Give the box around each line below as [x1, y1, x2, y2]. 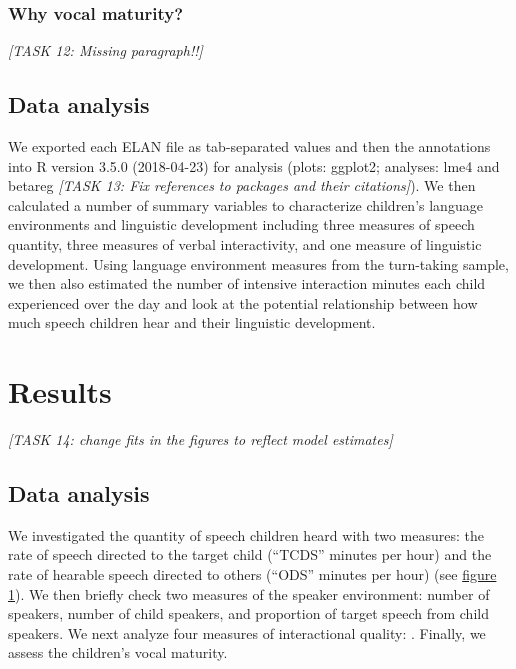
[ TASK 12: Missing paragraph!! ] [8, 40, 203, 61]
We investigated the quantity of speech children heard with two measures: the [8, 524, 485, 545]
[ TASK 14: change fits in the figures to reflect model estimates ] [8, 429, 393, 450]
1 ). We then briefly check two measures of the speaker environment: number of [8, 583, 490, 604]
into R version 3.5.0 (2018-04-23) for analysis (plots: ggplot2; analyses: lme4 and [8, 155, 500, 176]
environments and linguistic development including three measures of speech [8, 214, 475, 235]
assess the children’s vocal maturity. [8, 642, 228, 663]
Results [8, 371, 112, 412]
